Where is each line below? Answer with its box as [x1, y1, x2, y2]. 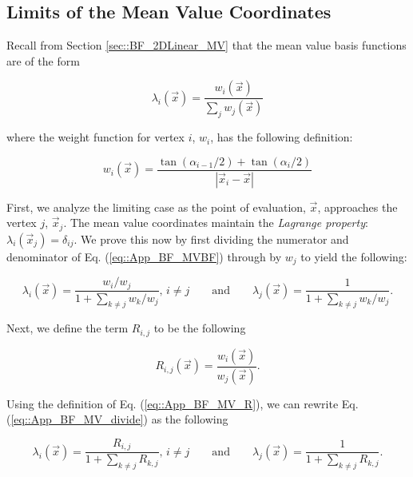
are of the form [6, 52, 80, 69]
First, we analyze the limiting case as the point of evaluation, [6, 198, 306, 215]
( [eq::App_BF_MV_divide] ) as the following [6, 411, 228, 427]
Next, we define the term [6, 320, 129, 336]
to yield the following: [300, 248, 407, 264]
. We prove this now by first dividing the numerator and [73, 230, 349, 247]
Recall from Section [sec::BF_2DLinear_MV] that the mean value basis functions [6, 37, 407, 54]
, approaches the [317, 198, 398, 215]
